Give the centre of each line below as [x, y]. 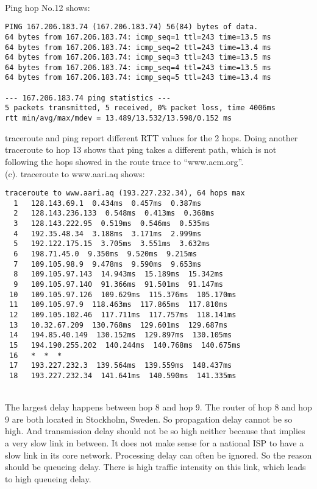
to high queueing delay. [48, 478]
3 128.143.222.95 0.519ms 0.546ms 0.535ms [112, 224]
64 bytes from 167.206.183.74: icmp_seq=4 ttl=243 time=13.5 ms [138, 67]
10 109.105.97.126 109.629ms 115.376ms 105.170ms [123, 294]
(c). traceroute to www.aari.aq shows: [75, 173]
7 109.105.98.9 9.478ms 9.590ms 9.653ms [108, 264]
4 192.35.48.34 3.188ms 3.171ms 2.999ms [108, 234]
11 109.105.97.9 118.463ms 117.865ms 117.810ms [119, 305]
